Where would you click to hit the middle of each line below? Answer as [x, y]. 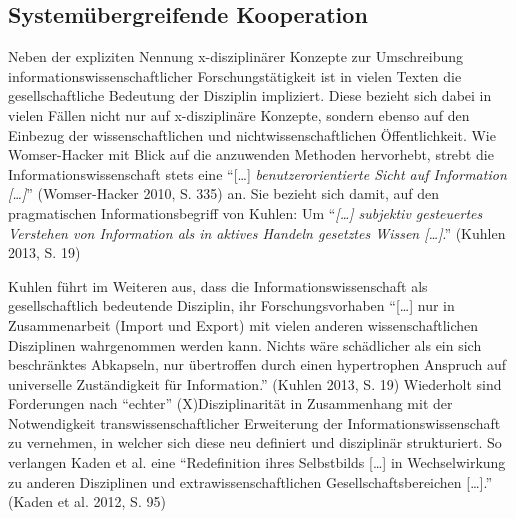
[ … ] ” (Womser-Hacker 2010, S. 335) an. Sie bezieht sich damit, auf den [224, 193]
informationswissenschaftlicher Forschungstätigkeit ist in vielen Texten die [235, 75]
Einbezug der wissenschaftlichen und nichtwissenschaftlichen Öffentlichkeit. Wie [252, 134]
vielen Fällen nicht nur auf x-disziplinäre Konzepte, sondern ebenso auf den [239, 114]
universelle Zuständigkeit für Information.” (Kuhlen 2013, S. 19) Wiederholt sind [255, 383]
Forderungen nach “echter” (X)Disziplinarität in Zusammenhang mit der [230, 403]
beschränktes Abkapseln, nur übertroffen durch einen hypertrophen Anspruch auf [257, 364]
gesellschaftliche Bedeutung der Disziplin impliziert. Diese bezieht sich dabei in [250, 95]
